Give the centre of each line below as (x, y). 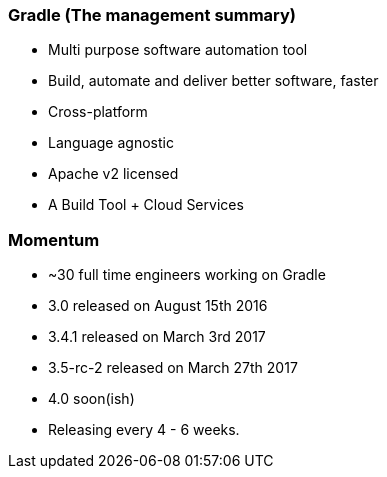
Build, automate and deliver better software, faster (213, 81)
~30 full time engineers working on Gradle (187, 275)
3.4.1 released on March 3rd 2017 (157, 337)
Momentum (54, 239)
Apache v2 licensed (113, 174)
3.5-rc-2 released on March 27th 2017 (173, 368)
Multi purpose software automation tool (178, 50)
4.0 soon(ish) (91, 399)
